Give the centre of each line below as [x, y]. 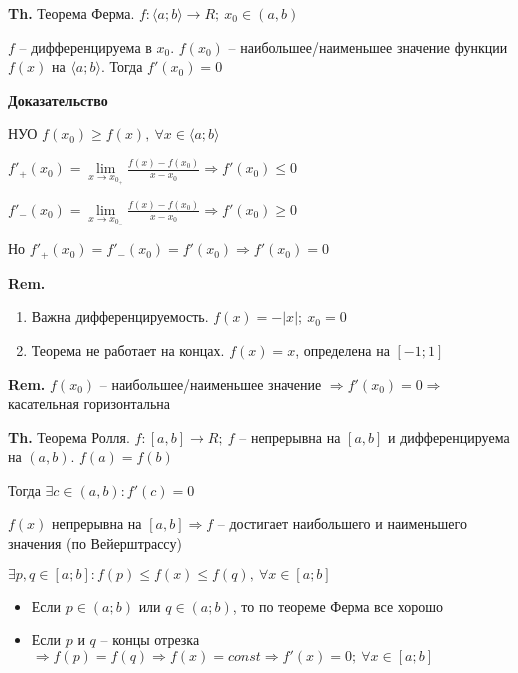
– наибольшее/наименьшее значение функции [368, 46]
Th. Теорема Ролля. [69, 436]
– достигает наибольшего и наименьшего [342, 523]
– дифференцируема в [85, 46]
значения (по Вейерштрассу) [95, 543]
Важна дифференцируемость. [120, 316]
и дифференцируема [449, 436]
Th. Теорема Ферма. [71, 13]
